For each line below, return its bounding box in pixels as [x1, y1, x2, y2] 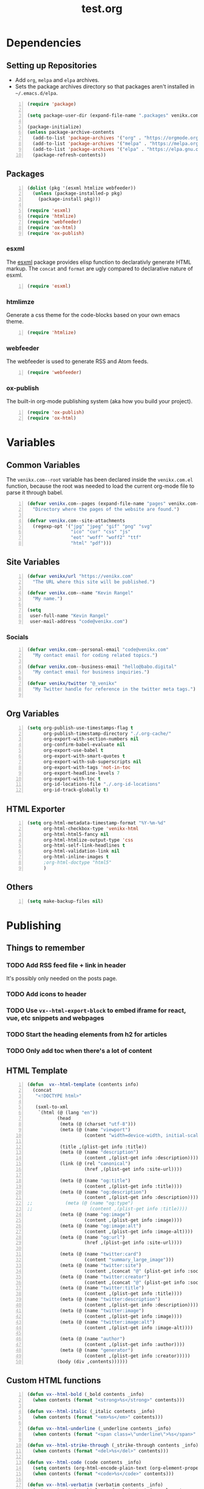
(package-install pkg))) [38, 196, 101, 203]
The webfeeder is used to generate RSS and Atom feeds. [6, 358, 149, 365]
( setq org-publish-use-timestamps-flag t [27, 724, 134, 731]
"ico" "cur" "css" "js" [70, 529, 131, 535]
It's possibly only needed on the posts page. [6, 975, 117, 982]
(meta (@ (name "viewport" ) [59, 1126, 131, 1133]
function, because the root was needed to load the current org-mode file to [6, 482, 195, 490]
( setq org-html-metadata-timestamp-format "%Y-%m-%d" [27, 820, 166, 826]
